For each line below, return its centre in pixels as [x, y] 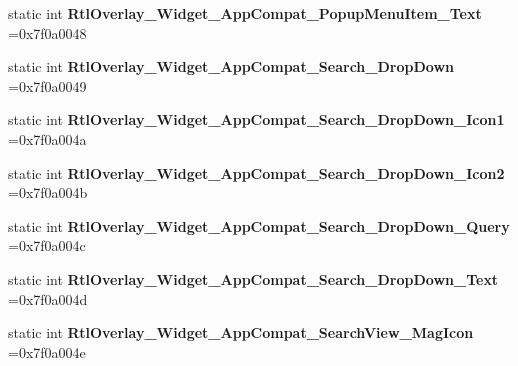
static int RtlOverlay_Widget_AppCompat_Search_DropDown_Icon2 [256, 172]
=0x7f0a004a [47, 138]
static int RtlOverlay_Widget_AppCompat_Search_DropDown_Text [253, 278]
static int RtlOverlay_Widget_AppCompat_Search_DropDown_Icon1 [256, 119]
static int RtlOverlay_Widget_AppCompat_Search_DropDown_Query [259, 225]
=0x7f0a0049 [47, 85]
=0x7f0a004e [47, 351]
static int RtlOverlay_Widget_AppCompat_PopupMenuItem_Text [245, 13]
